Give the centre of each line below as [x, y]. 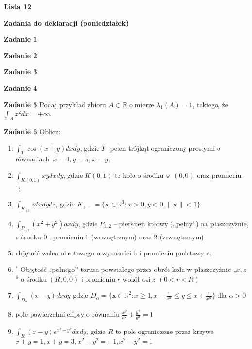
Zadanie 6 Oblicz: [32, 131]
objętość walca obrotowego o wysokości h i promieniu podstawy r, [113, 253]
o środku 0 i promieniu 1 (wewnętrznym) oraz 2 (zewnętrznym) [109, 236]
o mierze [142, 104]
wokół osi [136, 278]
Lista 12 [18, 6]
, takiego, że [210, 104]
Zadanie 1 [21, 39]
